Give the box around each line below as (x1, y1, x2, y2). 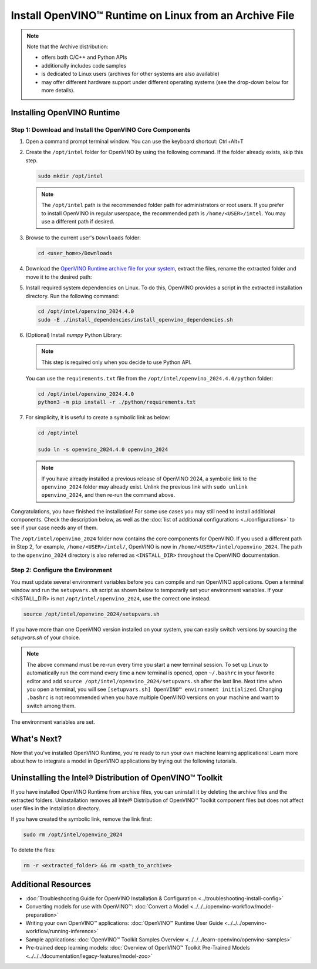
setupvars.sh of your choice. (11, 634, 80, 641)
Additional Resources (11, 879, 91, 889)
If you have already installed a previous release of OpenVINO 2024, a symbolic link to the (41, 475, 257, 482)
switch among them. (26, 702, 76, 709)
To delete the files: (11, 847, 56, 854)
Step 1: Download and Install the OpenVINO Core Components (11, 125, 191, 133)
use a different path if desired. (41, 218, 114, 225)
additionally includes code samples (41, 62, 127, 69)
